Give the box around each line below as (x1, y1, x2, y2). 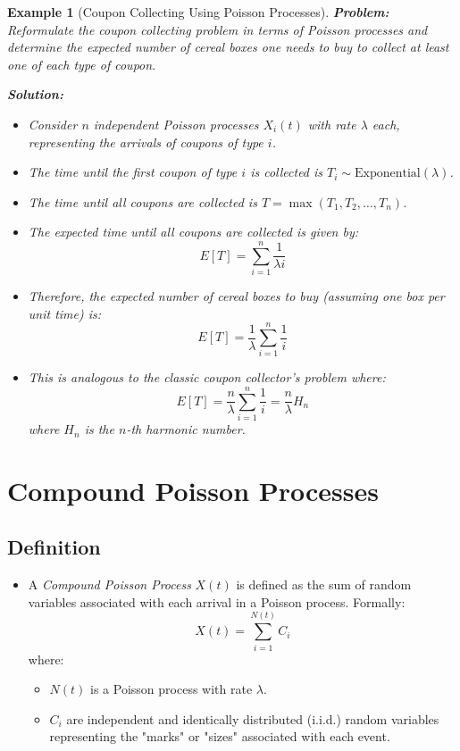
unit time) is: (28, 304, 102, 322)
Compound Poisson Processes (7, 471, 379, 508)
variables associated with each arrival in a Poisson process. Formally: (28, 592, 406, 611)
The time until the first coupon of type (28, 163, 238, 181)
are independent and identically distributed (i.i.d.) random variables (66, 709, 439, 728)
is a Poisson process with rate (90, 680, 253, 698)
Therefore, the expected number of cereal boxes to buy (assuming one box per (28, 287, 445, 305)
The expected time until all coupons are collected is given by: (28, 222, 359, 241)
